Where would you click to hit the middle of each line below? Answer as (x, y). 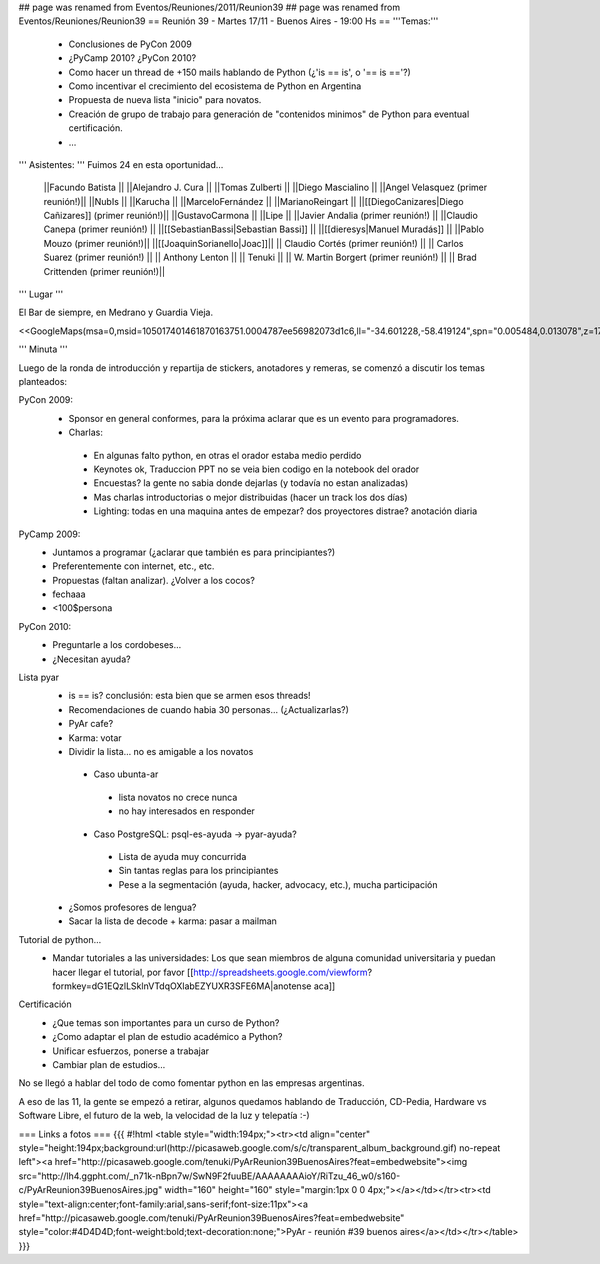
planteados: (43, 381)
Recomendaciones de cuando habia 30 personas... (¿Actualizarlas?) (209, 709)
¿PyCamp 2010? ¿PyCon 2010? (132, 58)
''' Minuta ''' (43, 349)
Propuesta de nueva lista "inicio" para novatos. (165, 100)
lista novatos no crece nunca (178, 797)
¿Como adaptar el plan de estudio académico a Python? (167, 1037)
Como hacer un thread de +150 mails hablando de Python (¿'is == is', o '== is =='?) (240, 72)
